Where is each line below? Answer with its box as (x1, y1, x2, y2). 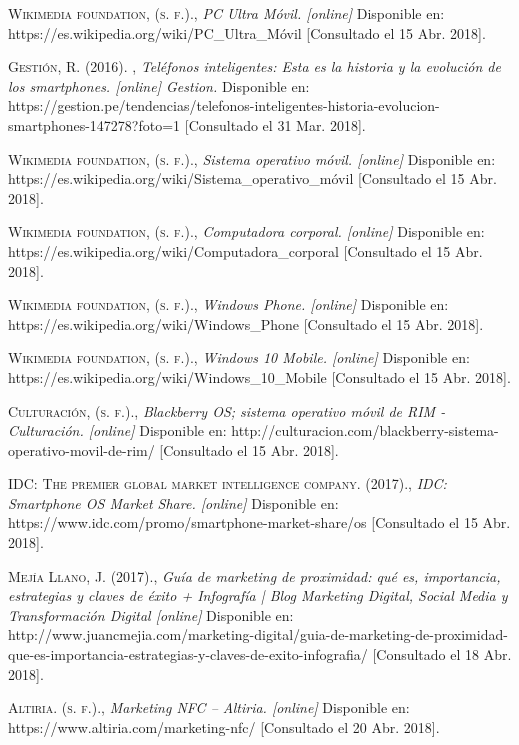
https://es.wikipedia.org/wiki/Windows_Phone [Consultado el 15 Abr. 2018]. (8, 313, 484, 334)
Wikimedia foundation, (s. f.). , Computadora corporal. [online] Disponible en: (8, 221, 485, 242)
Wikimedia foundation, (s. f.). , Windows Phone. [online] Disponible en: (8, 294, 449, 315)
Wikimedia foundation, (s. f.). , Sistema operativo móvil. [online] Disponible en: (8, 148, 496, 169)
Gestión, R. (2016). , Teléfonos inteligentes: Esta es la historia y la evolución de (8, 56, 501, 77)
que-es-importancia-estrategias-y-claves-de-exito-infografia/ (8, 644, 368, 665)
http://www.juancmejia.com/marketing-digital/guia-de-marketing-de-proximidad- (8, 624, 508, 645)
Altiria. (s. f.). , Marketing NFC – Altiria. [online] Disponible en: (8, 697, 410, 718)
